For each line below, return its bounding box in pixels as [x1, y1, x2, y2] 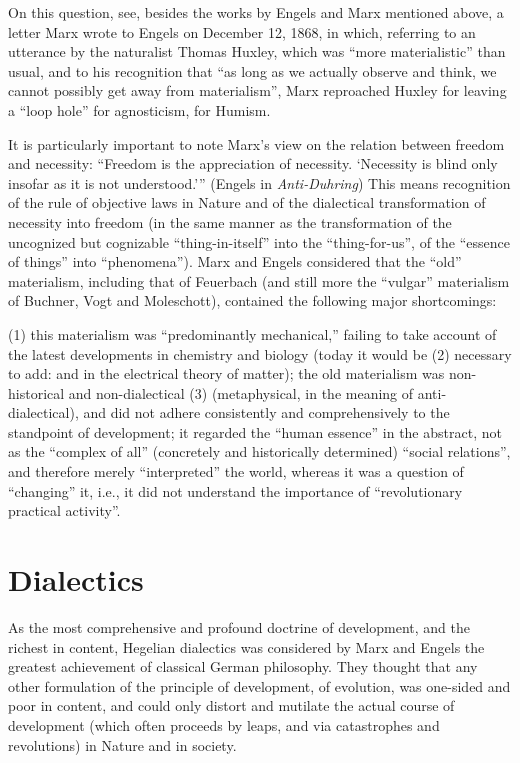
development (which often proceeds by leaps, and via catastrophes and [8, 714, 440, 735]
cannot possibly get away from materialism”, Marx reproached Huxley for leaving [8, 80, 507, 101]
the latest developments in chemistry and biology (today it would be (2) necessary [8, 343, 512, 364]
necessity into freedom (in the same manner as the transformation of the [8, 211, 452, 232]
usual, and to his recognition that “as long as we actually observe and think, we [8, 60, 497, 81]
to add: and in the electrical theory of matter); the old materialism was [8, 363, 445, 384]
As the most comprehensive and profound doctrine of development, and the [8, 616, 470, 637]
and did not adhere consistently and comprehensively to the [83, 402, 450, 423]
